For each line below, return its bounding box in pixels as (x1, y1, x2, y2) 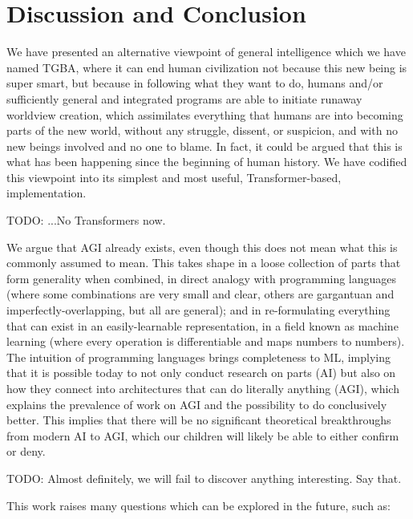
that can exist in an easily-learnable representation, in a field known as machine (6, 317, 399, 334)
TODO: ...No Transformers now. (6, 212, 166, 229)
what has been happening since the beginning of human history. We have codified (6, 153, 407, 170)
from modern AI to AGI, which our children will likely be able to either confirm (6, 427, 399, 444)
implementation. (6, 184, 87, 201)
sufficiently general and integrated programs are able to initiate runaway (6, 90, 362, 107)
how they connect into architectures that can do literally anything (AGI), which (6, 380, 399, 396)
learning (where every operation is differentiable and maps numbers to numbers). (6, 333, 405, 350)
